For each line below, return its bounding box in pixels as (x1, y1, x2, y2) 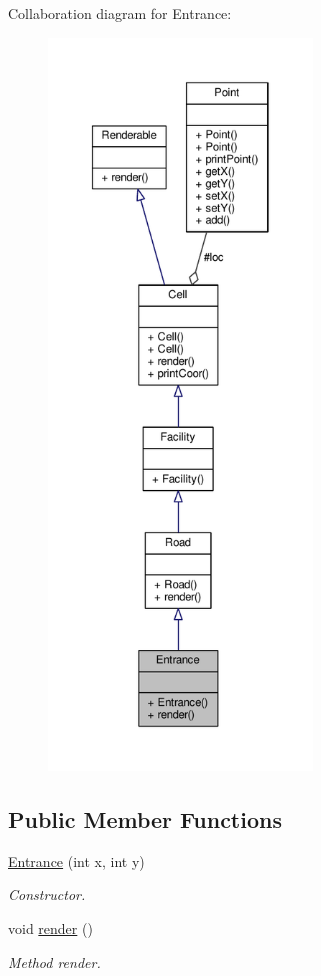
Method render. (8, 951, 101, 972)
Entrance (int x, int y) (8, 850, 145, 871)
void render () (8, 917, 93, 938)
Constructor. (8, 884, 86, 905)
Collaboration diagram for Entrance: (8, 3, 232, 23)
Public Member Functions (8, 803, 282, 834)
